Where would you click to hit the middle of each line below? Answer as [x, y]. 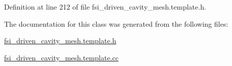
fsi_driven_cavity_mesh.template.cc [61, 57]
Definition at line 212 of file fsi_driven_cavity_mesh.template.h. [105, 7]
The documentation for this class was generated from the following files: [116, 23]
